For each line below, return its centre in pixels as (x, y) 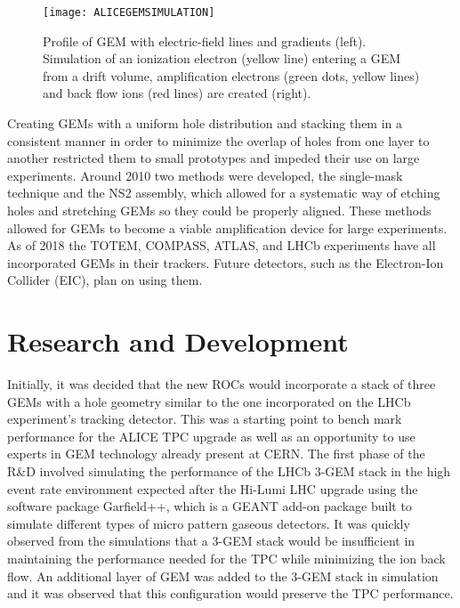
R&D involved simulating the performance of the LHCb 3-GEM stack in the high (229, 471)
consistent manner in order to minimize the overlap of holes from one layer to (218, 140)
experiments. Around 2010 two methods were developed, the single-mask (205, 175)
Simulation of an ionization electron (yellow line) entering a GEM (222, 58)
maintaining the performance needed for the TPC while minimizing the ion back (226, 559)
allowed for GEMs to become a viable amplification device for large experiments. (227, 227)
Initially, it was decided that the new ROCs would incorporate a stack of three (222, 384)
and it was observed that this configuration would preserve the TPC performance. (230, 593)
